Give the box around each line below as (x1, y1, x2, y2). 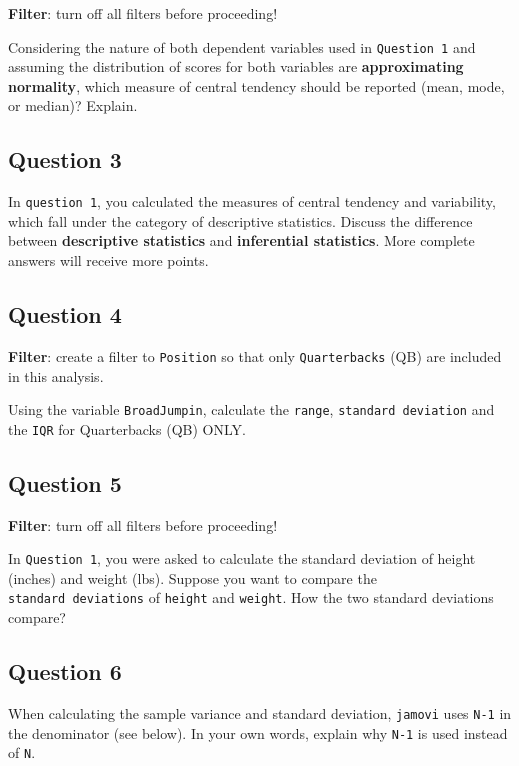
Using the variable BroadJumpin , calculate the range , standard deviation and (8, 399, 495, 420)
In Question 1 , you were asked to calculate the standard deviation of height (8, 548, 476, 569)
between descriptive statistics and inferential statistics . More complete (8, 230, 475, 251)
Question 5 (8, 467, 122, 498)
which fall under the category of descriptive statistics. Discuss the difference (8, 210, 473, 231)
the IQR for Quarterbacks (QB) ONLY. (8, 418, 246, 439)
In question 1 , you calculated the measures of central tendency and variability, (8, 191, 496, 212)
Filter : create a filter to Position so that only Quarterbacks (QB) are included (8, 345, 502, 366)
